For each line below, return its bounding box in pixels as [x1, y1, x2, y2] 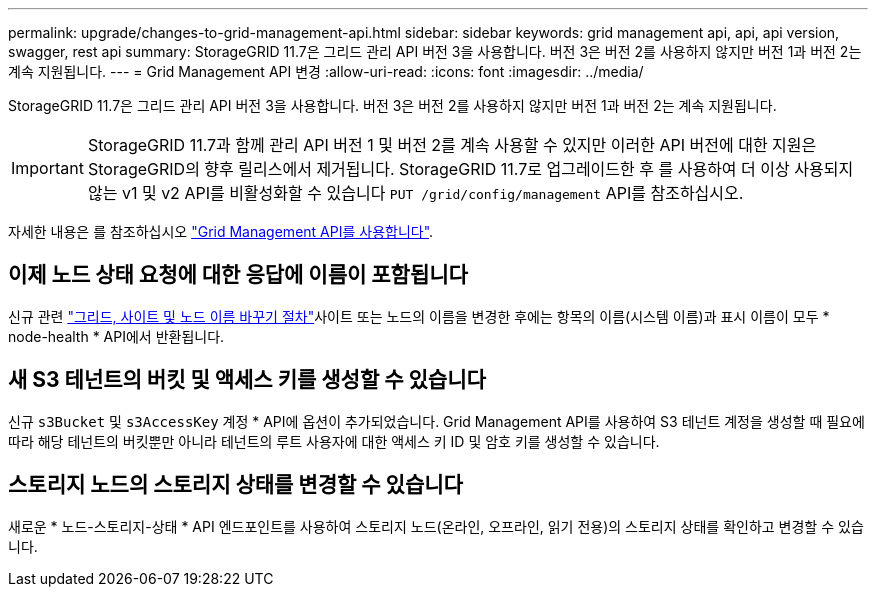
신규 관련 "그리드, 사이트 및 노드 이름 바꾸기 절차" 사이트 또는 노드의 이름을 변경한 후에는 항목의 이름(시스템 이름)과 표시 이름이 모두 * [8, 307, 830, 325]
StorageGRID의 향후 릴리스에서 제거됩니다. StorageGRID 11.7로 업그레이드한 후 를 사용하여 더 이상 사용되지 [87, 159, 854, 179]
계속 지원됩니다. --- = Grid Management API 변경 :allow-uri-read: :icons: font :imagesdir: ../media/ [8, 63, 644, 80]
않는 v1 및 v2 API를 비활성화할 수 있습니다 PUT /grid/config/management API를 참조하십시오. [87, 183, 744, 203]
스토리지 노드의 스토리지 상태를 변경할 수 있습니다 [8, 472, 463, 498]
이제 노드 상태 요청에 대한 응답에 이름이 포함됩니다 [8, 262, 468, 288]
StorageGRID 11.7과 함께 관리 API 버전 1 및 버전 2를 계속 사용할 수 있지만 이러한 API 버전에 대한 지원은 [87, 135, 817, 155]
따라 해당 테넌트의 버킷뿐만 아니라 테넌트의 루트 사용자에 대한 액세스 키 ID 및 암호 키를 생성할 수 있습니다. [8, 432, 660, 450]
